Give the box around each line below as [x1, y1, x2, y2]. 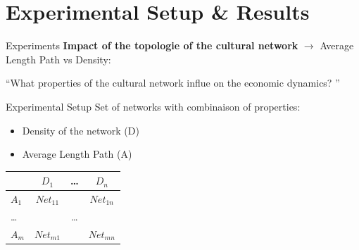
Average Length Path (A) [22, 146, 132, 161]
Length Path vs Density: [6, 51, 111, 66]
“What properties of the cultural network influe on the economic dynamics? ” [6, 75, 340, 90]
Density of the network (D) [22, 123, 139, 137]
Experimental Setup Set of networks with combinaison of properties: [6, 99, 301, 113]
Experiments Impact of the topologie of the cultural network [6, 38, 298, 53]
